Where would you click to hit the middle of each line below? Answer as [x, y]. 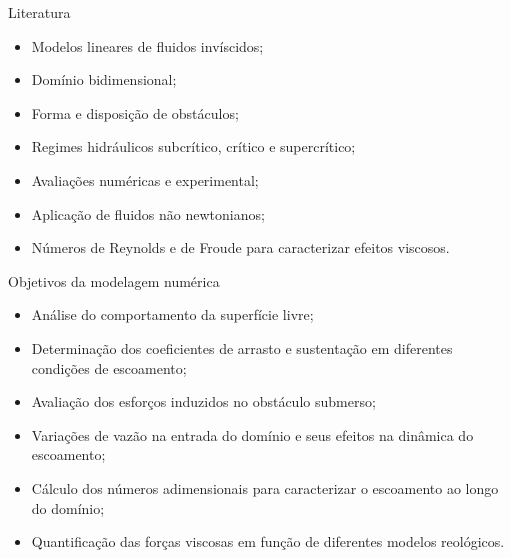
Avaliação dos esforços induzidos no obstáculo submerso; [203, 401]
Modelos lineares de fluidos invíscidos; [147, 45]
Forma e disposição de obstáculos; [135, 112]
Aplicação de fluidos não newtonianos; [148, 213]
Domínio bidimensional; [104, 79]
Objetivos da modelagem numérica [114, 280]
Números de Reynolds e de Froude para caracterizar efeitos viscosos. [240, 247]
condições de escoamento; [109, 367]
